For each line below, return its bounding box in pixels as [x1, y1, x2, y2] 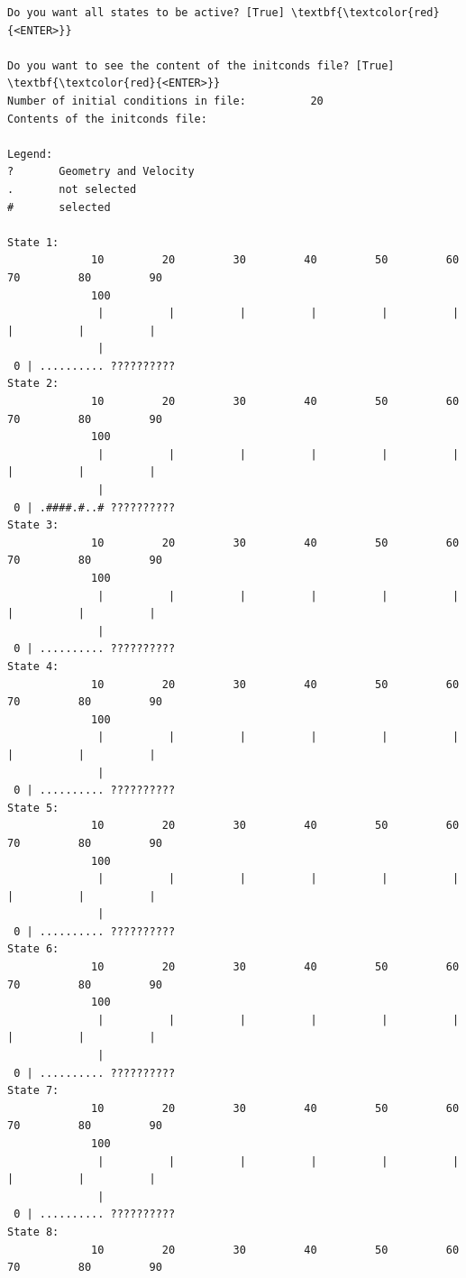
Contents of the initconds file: [7, 112, 207, 125]
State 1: [7, 235, 59, 249]
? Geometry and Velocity [7, 165, 195, 179]
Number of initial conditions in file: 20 [7, 94, 324, 107]
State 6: [7, 942, 59, 956]
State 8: [7, 1225, 59, 1238]
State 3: [7, 519, 59, 532]
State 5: [7, 801, 59, 814]
